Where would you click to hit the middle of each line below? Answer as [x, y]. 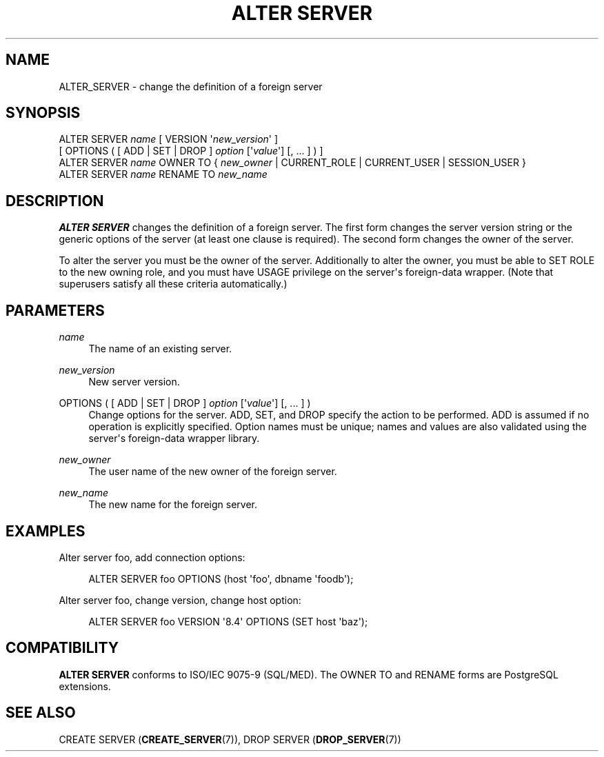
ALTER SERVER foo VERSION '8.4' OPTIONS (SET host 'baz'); [228, 621]
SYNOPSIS [43, 113]
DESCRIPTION [55, 201]
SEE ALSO [41, 713]
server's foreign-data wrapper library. [174, 438]
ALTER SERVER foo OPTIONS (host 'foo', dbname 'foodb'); [221, 578]
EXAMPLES [46, 531]
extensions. [85, 686]
